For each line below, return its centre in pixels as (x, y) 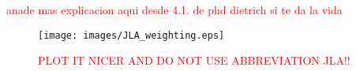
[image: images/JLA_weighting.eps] (131, 35)
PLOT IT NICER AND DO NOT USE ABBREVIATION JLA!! (194, 60)
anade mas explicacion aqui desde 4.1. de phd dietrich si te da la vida (174, 9)
